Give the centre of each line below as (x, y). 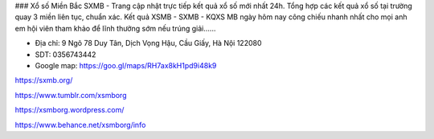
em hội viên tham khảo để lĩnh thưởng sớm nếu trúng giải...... (115, 28)
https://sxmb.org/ (44, 80)
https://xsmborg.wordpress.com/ (70, 110)
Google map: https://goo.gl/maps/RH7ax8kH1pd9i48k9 (126, 65)
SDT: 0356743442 (66, 54)
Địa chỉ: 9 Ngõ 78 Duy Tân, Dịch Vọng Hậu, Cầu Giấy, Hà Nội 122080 (148, 43)
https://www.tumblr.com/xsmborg (71, 95)
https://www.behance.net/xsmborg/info (80, 125)
